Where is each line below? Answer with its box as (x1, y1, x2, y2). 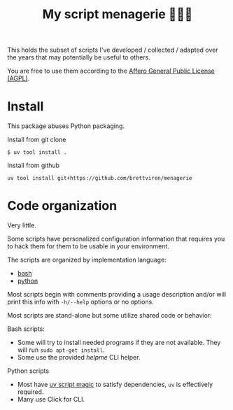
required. (17, 388, 44, 396)
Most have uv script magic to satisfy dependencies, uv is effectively (17, 381, 213, 389)
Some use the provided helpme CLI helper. (17, 353, 141, 362)
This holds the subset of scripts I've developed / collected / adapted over (7, 45, 218, 55)
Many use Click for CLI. (17, 395, 85, 404)
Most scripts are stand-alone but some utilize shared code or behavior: (7, 311, 212, 320)
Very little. (7, 221, 36, 229)
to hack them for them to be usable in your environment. (7, 242, 169, 250)
